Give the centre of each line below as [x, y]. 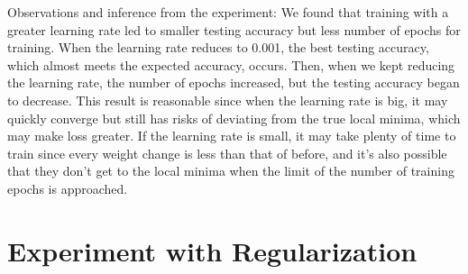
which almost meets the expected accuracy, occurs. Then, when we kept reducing [231, 64]
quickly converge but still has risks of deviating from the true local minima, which [234, 118]
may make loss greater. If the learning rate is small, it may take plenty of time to [232, 136]
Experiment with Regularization [212, 250]
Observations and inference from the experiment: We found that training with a [228, 12]
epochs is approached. [68, 188]
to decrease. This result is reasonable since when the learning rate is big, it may [228, 100]
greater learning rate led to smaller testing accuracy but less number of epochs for [234, 29]
